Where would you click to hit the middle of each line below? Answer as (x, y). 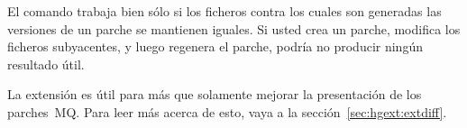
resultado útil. (46, 64)
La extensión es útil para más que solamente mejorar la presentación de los (215, 94)
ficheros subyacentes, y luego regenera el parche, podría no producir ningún (215, 46)
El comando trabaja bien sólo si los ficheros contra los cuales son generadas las (224, 11)
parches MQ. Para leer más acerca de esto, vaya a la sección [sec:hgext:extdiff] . (227, 111)
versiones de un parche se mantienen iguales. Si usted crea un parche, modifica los (234, 28)
